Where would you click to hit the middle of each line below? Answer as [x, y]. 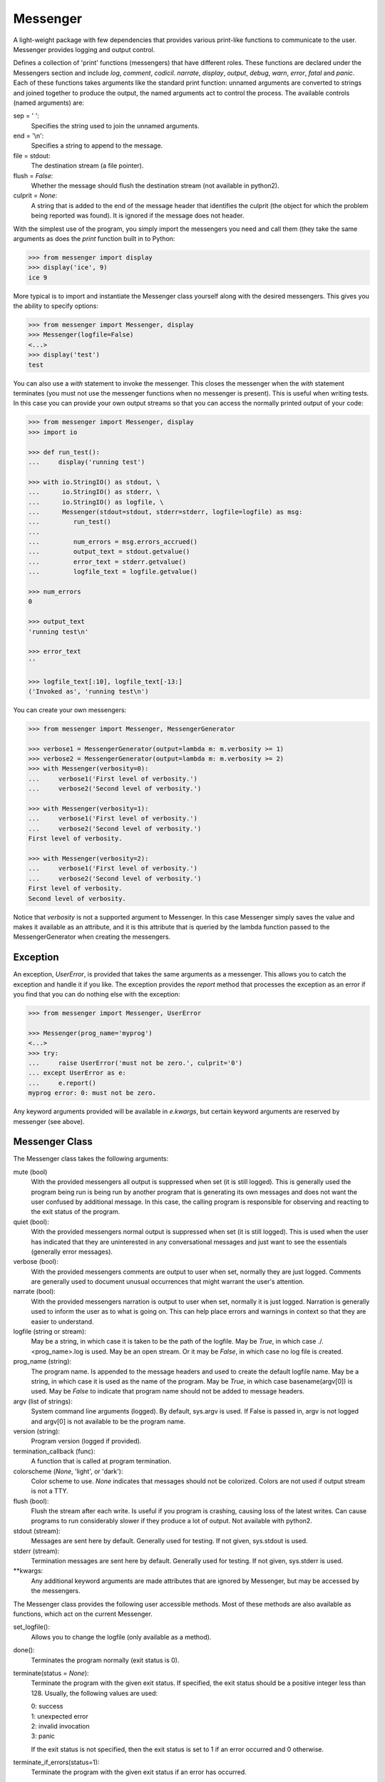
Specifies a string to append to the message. [97, 145]
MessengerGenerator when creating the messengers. [92, 937]
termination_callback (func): [54, 1451]
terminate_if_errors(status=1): [56, 1762]
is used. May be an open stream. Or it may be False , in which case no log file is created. [214, 1351]
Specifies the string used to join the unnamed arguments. [115, 125]
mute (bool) [30, 1172]
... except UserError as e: [77, 1073]
